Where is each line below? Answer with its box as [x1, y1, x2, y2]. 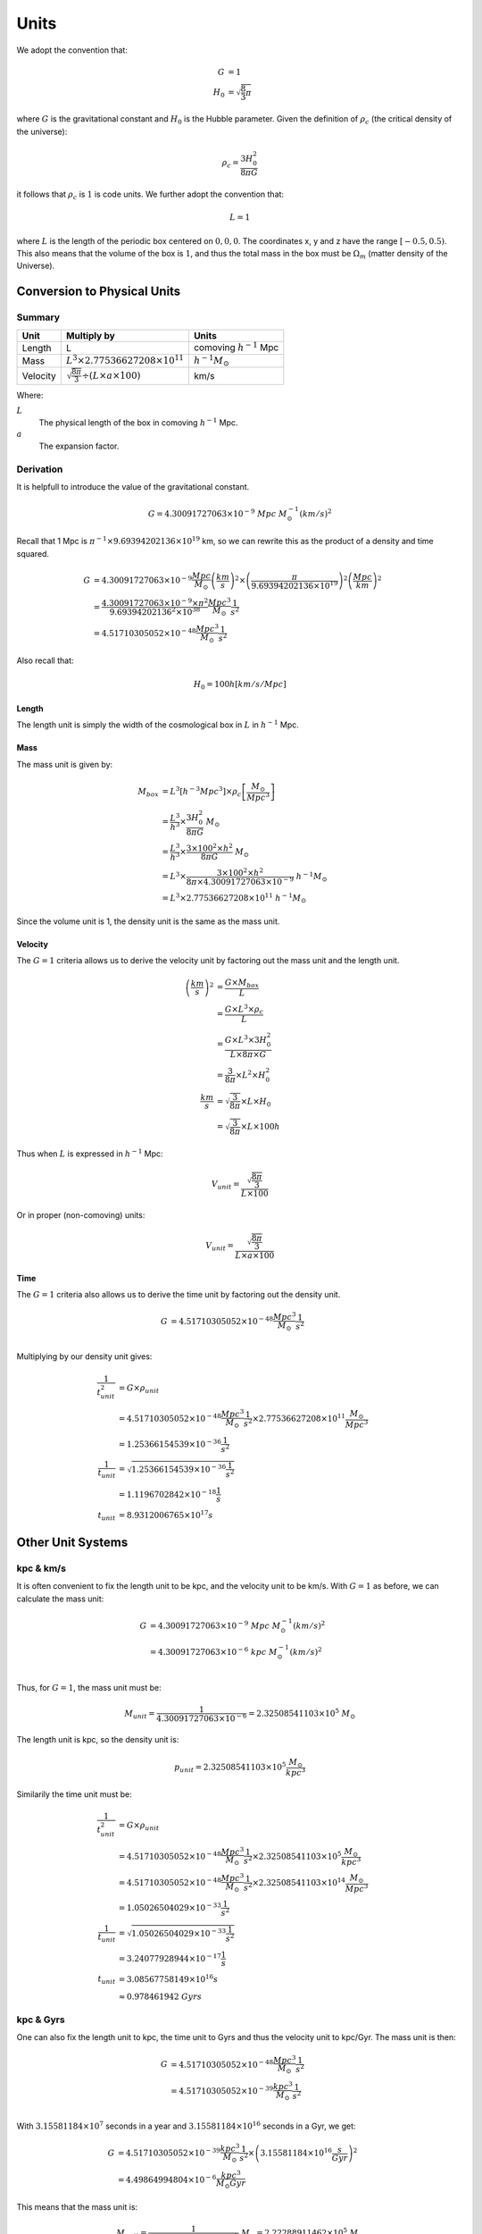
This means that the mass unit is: [16, 2201, 138, 2212]
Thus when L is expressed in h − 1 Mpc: [16, 1146, 164, 1159]
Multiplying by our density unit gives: [16, 1351, 153, 1362]
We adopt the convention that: [16, 45, 129, 55]
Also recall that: [16, 655, 75, 666]
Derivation [16, 463, 63, 475]
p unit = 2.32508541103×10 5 [174, 1760, 287, 1774]
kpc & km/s [16, 1562, 67, 1575]
